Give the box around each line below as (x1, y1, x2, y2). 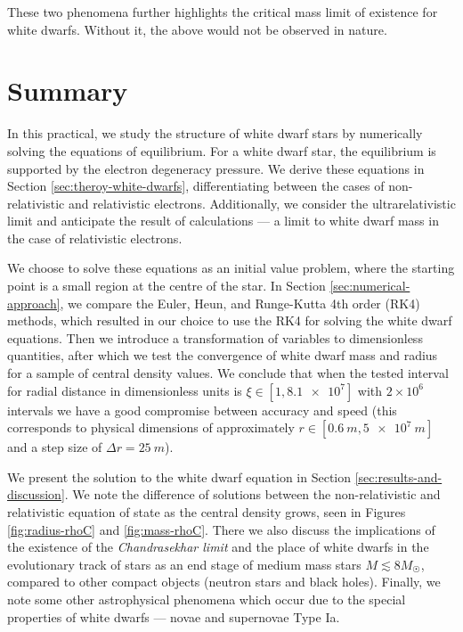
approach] (7, 293, 61, 312)
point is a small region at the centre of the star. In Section (7, 276, 326, 295)
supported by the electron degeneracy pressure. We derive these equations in (7, 159, 425, 177)
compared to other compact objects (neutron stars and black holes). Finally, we (7, 572, 441, 591)
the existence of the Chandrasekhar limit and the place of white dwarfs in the (7, 538, 429, 556)
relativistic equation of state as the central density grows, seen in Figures (7, 503, 406, 521)
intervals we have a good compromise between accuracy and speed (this (7, 400, 397, 419)
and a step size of (7, 438, 102, 456)
